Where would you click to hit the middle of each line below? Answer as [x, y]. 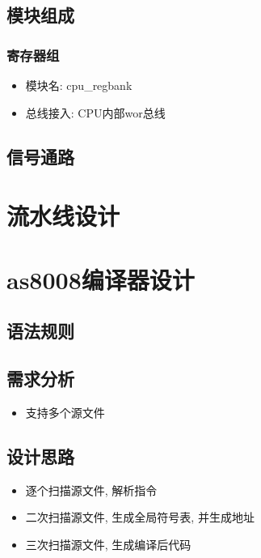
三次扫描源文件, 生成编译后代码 [108, 544]
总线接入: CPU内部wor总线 [95, 112]
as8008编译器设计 [101, 279]
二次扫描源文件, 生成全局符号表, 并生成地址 [140, 517]
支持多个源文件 [65, 412]
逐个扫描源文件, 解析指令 [91, 490]
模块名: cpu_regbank [79, 85]
